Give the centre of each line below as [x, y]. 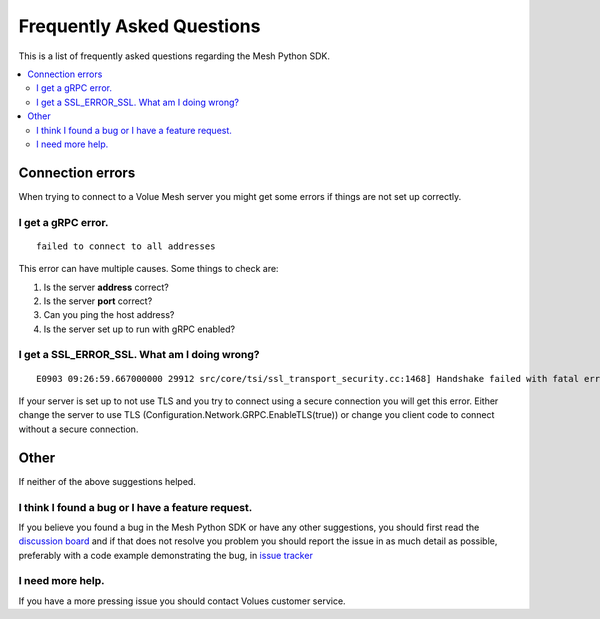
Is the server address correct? [106, 287]
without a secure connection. [78, 429]
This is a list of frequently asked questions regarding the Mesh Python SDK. [174, 56]
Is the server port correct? [98, 301]
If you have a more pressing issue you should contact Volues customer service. [182, 601]
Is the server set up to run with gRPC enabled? [139, 329]
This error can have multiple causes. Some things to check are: [148, 269]
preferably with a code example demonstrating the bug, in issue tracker [166, 555]
